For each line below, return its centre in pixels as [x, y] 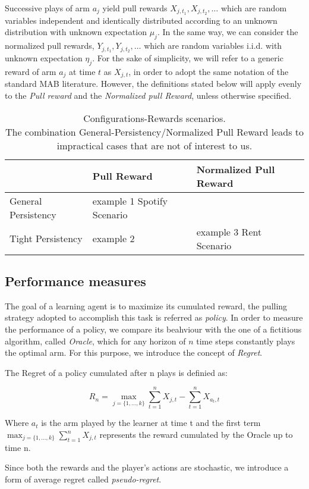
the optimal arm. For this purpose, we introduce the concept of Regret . [134, 352]
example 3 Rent [229, 231]
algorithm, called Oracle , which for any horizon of [95, 341]
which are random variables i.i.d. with [213, 46]
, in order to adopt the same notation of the [209, 71]
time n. [18, 447]
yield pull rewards [135, 8]
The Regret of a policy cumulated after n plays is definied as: [116, 372]
